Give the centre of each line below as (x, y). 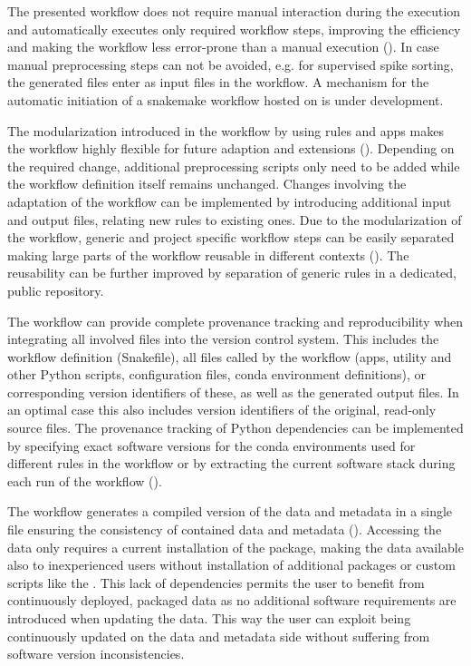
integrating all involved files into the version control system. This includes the (223, 339)
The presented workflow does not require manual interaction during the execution (234, 11)
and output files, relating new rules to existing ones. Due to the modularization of (235, 219)
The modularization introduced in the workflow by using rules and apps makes (226, 130)
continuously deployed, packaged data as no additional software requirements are (232, 600)
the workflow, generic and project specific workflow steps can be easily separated (231, 237)
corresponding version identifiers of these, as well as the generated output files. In (233, 392)
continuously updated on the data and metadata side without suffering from (219, 636)
